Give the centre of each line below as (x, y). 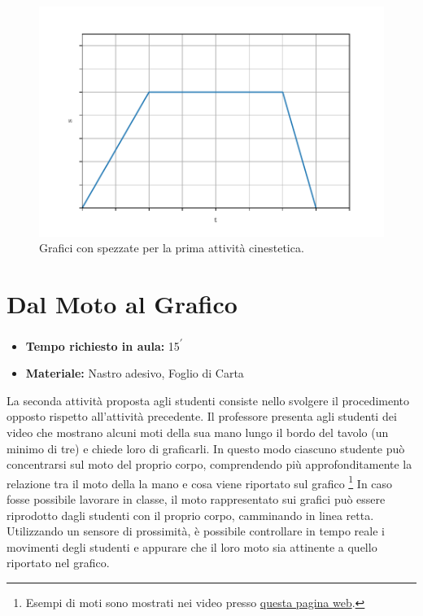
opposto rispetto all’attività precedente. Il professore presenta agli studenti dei (202, 416)
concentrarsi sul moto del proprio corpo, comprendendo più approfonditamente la (209, 464)
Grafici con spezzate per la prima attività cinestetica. (172, 248)
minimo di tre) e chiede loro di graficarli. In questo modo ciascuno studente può (206, 448)
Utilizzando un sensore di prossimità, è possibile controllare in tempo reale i (196, 531)
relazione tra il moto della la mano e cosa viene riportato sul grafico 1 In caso (200, 482)
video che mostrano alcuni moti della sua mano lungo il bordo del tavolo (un (198, 432)
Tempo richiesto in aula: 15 (102, 345)
